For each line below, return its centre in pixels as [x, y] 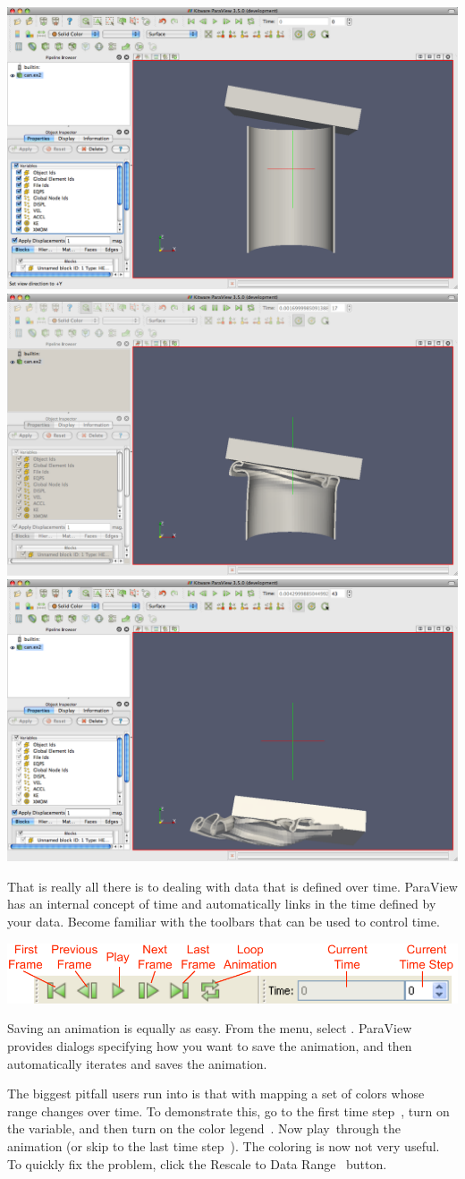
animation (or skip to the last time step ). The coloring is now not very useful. [224, 1145]
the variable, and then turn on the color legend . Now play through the [204, 1128]
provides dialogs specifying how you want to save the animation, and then [210, 1045]
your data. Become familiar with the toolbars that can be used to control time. [224, 921]
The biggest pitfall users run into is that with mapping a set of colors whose [216, 1094]
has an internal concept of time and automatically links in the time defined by [222, 904]
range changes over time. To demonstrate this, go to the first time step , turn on [228, 1111]
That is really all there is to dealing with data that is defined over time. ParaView [232, 886]
